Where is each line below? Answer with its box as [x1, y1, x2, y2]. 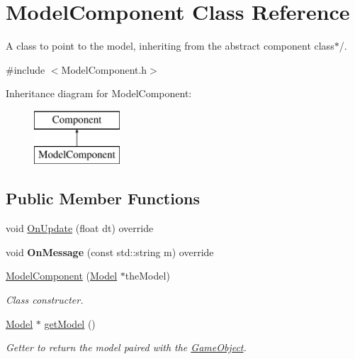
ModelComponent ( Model [6, 268, 118, 283]
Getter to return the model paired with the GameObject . [6, 340, 247, 355]
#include [6, 62, 45, 77]
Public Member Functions [6, 187, 200, 209]
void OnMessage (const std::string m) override [6, 244, 214, 259]
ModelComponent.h [61, 62, 147, 77]
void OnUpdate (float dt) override [6, 221, 154, 236]
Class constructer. [6, 292, 84, 307]
